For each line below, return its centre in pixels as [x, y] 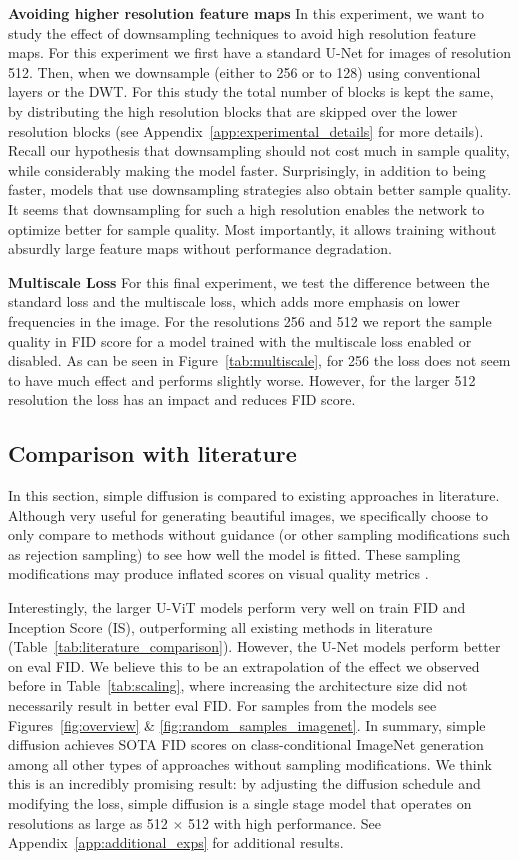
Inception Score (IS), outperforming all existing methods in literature [220, 626]
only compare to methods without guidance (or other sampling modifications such [259, 534]
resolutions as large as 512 [88, 822]
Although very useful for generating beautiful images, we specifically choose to [248, 514]
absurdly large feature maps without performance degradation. [200, 248]
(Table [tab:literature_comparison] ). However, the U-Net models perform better [254, 646]
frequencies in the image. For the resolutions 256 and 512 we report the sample [250, 320]
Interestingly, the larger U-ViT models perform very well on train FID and [237, 607]
